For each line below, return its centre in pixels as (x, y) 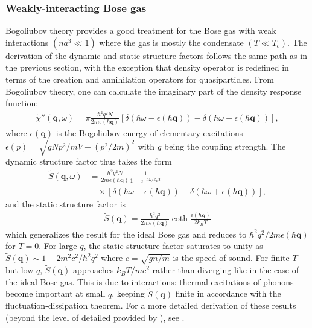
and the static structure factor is (66, 203)
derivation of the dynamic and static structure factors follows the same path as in (156, 55)
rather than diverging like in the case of (225, 270)
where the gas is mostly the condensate (171, 42)
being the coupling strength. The (225, 146)
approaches (93, 270)
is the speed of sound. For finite (231, 258)
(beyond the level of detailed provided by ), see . (95, 317)
